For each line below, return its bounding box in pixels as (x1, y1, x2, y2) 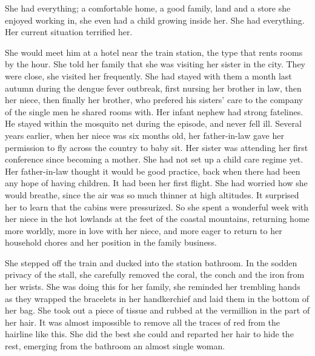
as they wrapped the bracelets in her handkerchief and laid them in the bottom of (5, 292, 309, 304)
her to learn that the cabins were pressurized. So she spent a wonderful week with (5, 200, 309, 213)
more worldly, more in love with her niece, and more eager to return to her (5, 224, 282, 237)
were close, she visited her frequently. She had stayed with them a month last (5, 69, 292, 82)
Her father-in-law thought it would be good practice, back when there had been (5, 164, 300, 177)
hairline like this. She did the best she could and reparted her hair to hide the (5, 327, 294, 340)
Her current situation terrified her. (5, 25, 133, 38)
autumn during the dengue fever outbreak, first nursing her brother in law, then (5, 81, 302, 94)
